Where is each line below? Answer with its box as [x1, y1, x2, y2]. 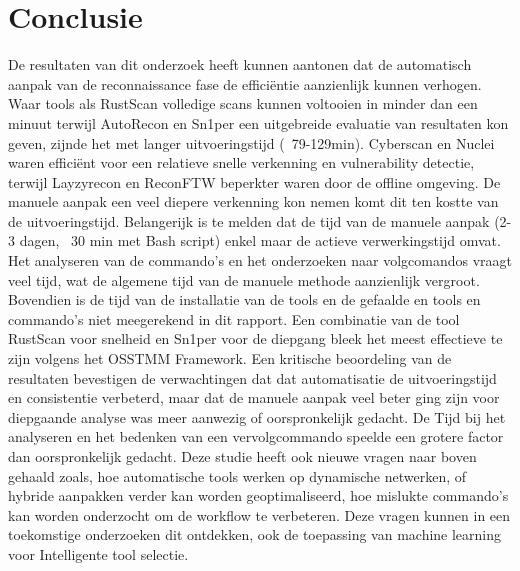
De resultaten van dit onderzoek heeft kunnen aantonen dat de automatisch [8, 54, 472, 75]
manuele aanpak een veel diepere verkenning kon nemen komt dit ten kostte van [8, 191, 499, 212]
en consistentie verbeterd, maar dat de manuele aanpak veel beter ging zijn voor [8, 387, 500, 408]
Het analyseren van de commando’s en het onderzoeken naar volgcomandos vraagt [8, 250, 512, 271]
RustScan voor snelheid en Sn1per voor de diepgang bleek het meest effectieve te [8, 328, 503, 349]
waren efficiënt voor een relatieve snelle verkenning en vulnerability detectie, [8, 152, 475, 173]
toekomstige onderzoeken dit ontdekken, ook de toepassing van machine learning [8, 524, 502, 545]
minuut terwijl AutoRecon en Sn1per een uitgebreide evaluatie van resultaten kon [8, 112, 509, 133]
